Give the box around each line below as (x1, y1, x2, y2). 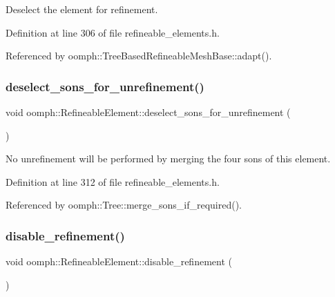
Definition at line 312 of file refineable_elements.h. (6, 174, 220, 189)
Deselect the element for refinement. (6, 2, 158, 16)
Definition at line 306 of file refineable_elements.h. (6, 25, 220, 39)
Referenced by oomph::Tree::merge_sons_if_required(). (6, 198, 242, 212)
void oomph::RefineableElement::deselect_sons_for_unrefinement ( (6, 105, 291, 119)
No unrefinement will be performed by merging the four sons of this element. (6, 151, 331, 166)
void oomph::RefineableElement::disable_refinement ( (6, 254, 232, 269)
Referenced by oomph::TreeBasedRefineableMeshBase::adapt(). (6, 48, 272, 63)
